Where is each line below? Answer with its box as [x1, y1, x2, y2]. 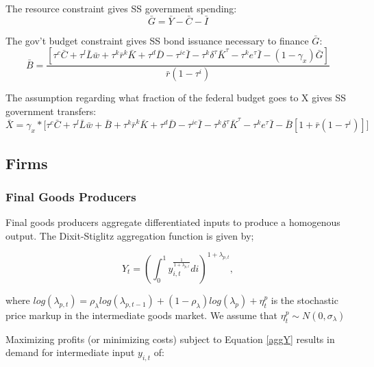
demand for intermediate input [5, 345, 135, 359]
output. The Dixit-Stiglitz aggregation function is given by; [5, 228, 254, 242]
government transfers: [5, 103, 97, 118]
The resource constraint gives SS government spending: [5, 1, 237, 15]
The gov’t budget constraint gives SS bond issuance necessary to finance [5, 33, 309, 47]
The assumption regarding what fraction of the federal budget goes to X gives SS [5, 90, 347, 105]
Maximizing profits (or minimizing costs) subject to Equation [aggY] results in [5, 331, 335, 346]
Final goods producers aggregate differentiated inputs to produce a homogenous [5, 215, 340, 229]
